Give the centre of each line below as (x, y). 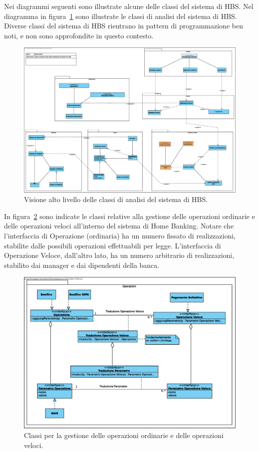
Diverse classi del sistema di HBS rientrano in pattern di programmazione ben (124, 26)
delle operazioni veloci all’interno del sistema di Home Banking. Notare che (119, 226)
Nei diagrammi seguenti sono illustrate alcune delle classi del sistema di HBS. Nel (129, 6)
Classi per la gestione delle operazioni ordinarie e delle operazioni (124, 435)
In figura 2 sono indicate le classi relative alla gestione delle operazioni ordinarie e (129, 216)
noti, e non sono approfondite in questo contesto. (79, 35)
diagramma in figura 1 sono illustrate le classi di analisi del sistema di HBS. (121, 16)
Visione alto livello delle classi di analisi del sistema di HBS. (116, 199)
